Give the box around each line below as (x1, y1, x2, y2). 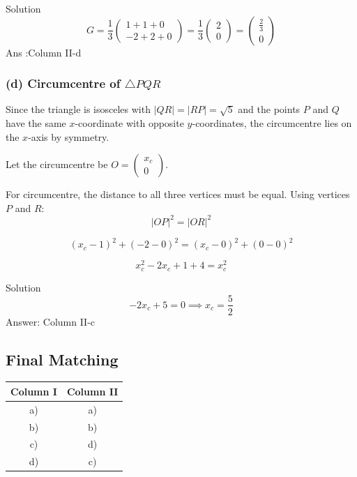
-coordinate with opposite (75, 116, 184, 130)
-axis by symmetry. (28, 129, 109, 144)
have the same (6, 116, 66, 130)
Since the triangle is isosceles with (6, 102, 151, 116)
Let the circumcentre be (6, 157, 108, 172)
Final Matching (6, 348, 119, 370)
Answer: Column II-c (6, 314, 96, 328)
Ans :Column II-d (6, 45, 82, 59)
